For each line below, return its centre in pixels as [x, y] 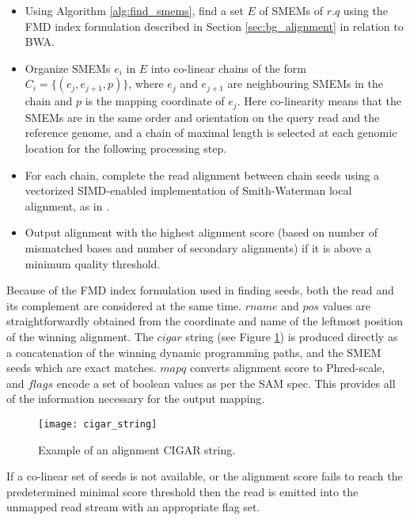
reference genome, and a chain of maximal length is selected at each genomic [211, 133]
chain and [49, 101]
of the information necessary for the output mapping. [136, 399]
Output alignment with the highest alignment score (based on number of [201, 232]
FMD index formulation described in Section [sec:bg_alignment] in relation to [214, 26]
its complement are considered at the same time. [124, 305]
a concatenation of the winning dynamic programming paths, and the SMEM [194, 352]
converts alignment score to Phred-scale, [287, 368]
